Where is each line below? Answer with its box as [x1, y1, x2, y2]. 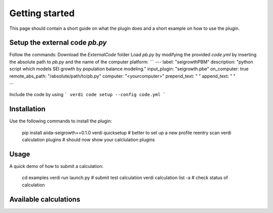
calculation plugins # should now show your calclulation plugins [22, 137, 155, 143]
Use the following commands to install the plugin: [9, 118, 112, 124]
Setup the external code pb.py [9, 38, 107, 47]
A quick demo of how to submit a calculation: [9, 163, 104, 169]
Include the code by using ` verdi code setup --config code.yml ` [9, 92, 166, 98]
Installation [9, 105, 45, 113]
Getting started [9, 8, 75, 19]
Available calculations [9, 195, 80, 203]
